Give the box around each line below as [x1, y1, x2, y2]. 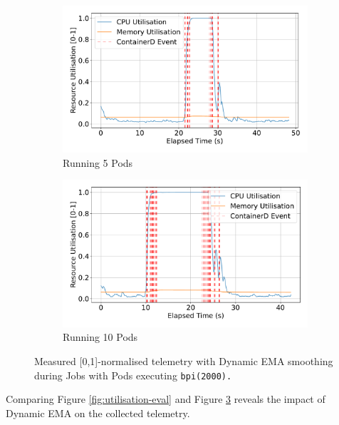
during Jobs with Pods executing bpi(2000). [34, 367, 232, 382]
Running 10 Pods [63, 329, 138, 344]
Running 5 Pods [63, 155, 133, 170]
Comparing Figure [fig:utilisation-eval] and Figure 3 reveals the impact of [6, 391, 325, 406]
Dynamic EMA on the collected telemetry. [6, 405, 190, 420]
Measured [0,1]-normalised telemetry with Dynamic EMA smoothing [34, 353, 333, 368]
